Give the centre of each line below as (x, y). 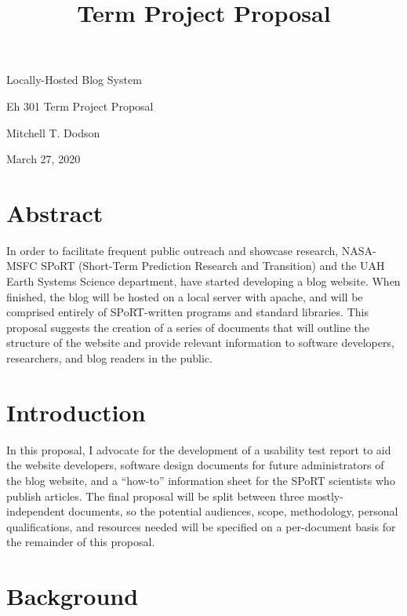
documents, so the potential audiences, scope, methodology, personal (233, 511)
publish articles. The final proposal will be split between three (155, 496)
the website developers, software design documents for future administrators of (195, 465)
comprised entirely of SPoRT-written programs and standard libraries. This (187, 312)
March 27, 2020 (44, 159)
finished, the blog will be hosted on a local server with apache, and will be (185, 296)
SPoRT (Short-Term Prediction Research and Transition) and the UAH (213, 266)
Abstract (55, 212)
